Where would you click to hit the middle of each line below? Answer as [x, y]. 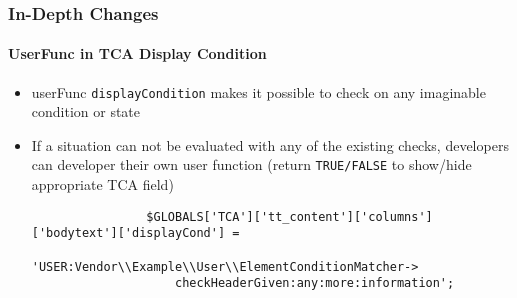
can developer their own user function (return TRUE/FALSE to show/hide [251, 164]
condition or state [86, 111]
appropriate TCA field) [102, 184]
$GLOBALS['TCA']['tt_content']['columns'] [289, 216]
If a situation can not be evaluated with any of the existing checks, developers [270, 144]
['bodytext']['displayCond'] [128, 233]
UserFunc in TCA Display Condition [137, 53]
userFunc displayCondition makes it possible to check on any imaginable [258, 91]
